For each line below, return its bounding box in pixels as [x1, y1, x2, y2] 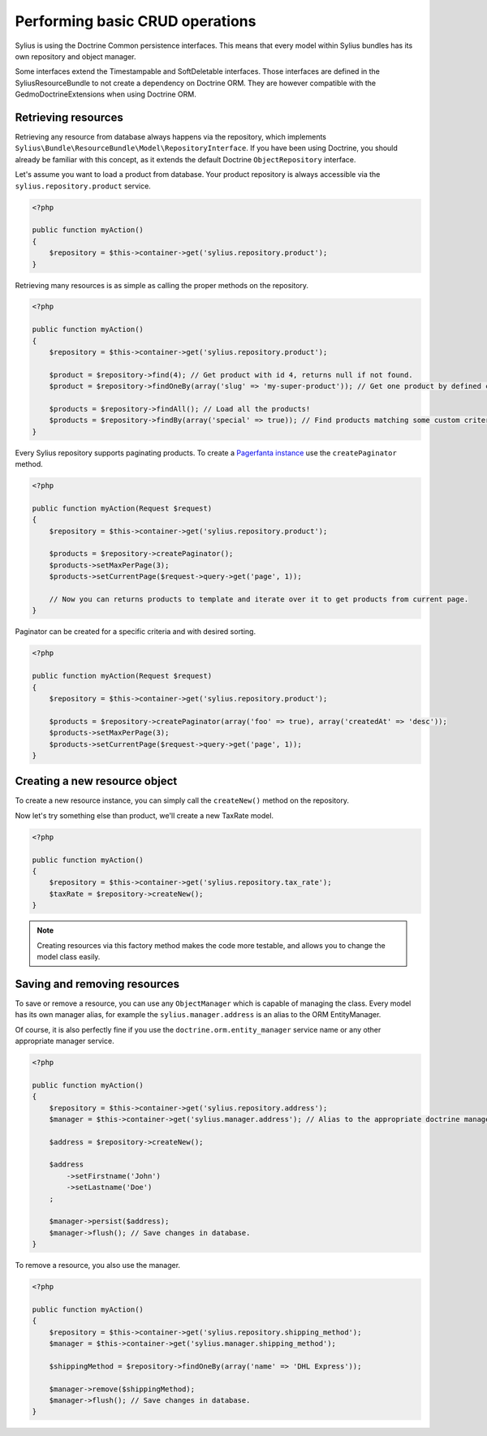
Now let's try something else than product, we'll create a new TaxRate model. [15, 810, 274, 820]
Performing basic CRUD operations [15, 12, 256, 30]
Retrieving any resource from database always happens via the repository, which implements [15, 132, 327, 142]
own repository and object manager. [15, 51, 136, 61]
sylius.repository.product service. [15, 181, 152, 191]
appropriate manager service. [15, 1036, 114, 1046]
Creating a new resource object [15, 774, 178, 788]
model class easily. [37, 951, 101, 961]
